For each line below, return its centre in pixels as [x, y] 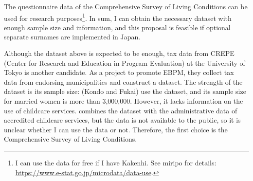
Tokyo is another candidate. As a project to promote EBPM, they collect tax [119, 72]
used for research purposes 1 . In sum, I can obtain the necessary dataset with [118, 17]
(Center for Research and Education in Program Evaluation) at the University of [125, 63]
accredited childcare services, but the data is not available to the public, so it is [122, 120]
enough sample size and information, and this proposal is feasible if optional [117, 27]
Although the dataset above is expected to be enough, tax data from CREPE [119, 53]
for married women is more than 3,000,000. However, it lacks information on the [124, 101]
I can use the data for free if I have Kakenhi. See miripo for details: [116, 162]
